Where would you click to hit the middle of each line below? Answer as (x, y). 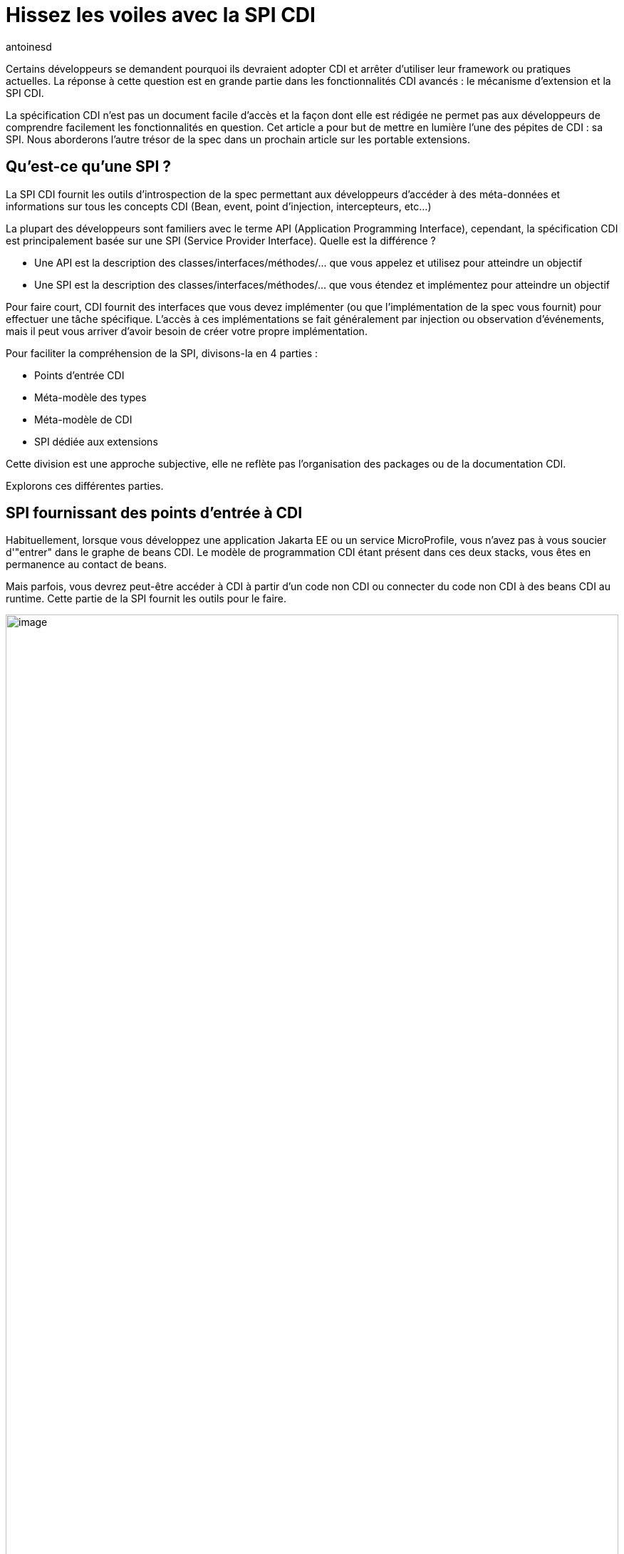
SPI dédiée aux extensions (96, 441)
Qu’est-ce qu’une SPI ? (89, 167)
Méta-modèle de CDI (83, 419)
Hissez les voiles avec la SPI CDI (161, 15)
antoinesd (29, 46)
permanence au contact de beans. (87, 565)
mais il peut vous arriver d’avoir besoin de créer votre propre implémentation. (187, 331)
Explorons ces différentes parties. (85, 485)
